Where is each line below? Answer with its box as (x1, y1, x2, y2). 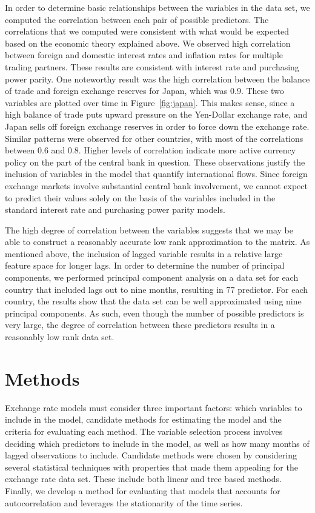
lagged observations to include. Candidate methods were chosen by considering (5, 449, 297, 461)
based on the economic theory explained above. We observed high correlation (5, 36, 291, 49)
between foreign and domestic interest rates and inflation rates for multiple (5, 49, 283, 61)
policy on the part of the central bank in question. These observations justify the (5, 155, 305, 168)
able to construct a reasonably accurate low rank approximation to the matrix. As (5, 235, 310, 248)
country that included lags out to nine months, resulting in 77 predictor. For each (5, 283, 308, 295)
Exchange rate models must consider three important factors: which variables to (5, 401, 302, 414)
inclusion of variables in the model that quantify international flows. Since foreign (5, 167, 308, 180)
